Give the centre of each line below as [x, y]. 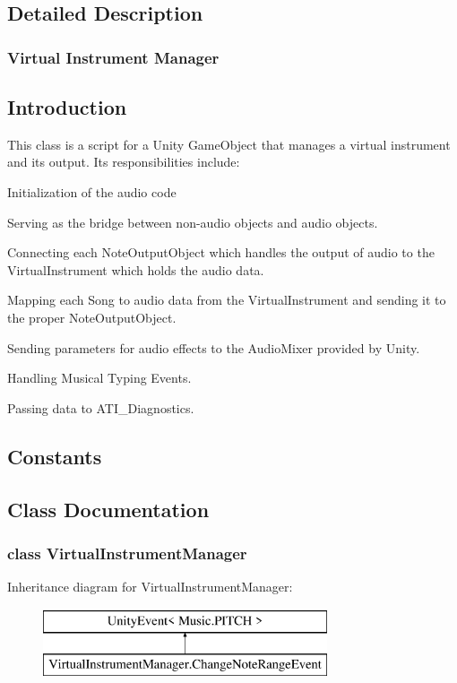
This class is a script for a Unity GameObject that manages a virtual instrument [229, 144]
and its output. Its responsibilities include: [124, 162]
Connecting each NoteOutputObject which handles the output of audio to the [221, 252]
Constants [55, 456]
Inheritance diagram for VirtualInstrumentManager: [150, 587]
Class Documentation [108, 509]
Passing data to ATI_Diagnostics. [101, 407]
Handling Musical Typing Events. [99, 378]
